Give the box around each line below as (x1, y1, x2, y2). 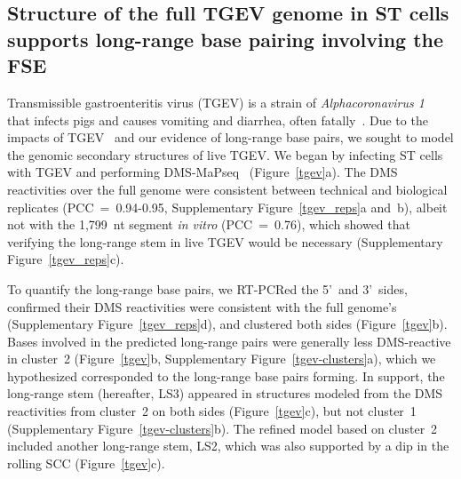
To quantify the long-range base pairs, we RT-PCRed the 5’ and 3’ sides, (7, 279, 408, 298)
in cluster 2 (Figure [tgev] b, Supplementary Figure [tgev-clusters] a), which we (7, 349, 436, 368)
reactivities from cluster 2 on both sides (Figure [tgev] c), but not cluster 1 (7, 402, 417, 420)
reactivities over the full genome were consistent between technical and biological (7, 180, 448, 198)
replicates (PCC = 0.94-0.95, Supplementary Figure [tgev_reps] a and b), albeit (7, 197, 448, 216)
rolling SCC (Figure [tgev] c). (7, 453, 165, 472)
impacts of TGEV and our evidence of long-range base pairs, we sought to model (7, 128, 454, 147)
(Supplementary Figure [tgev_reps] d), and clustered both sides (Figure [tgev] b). (7, 315, 448, 333)
